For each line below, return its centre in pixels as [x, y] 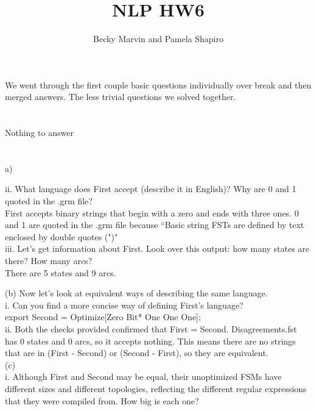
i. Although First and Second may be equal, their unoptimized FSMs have [143, 377]
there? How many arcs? [49, 261]
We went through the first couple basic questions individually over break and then [158, 84]
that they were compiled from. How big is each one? [102, 400]
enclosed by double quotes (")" [61, 236]
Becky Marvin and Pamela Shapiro [158, 39]
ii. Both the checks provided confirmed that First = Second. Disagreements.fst [151, 329]
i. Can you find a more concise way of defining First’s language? [124, 305]
